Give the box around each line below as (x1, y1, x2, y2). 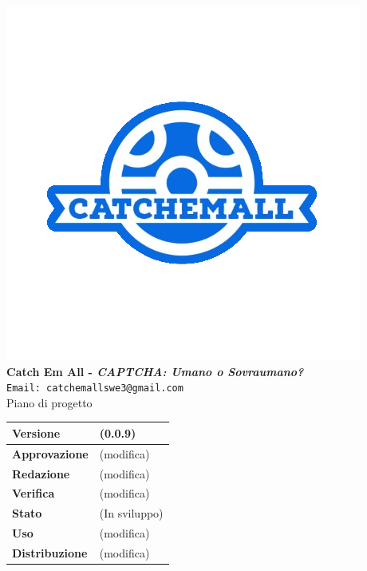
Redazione (12, 465, 70, 482)
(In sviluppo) (99, 505, 164, 521)
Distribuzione (12, 545, 88, 561)
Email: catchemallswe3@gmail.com (6, 383, 183, 395)
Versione (12, 424, 61, 441)
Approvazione (12, 445, 89, 462)
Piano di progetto (6, 394, 93, 410)
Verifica (12, 485, 55, 502)
